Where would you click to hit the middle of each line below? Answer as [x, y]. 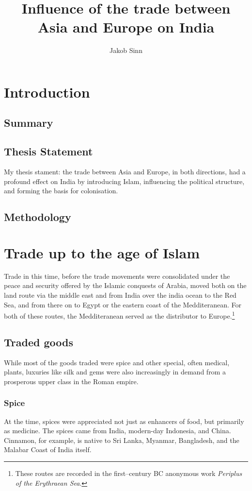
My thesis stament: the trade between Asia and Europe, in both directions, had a [125, 172]
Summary [29, 123]
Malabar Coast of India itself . [48, 449]
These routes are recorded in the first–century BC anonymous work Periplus [129, 473]
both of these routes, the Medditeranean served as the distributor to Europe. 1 [119, 315]
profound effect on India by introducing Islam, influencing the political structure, [124, 181]
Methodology [38, 217]
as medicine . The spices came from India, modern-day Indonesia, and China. [118, 431]
